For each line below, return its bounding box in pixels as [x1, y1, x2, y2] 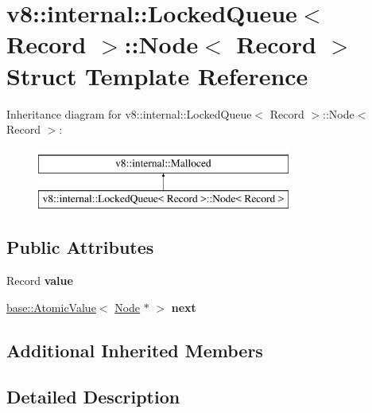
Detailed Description [6, 384, 180, 409]
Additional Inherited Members [6, 337, 263, 362]
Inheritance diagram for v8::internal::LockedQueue [6, 105, 252, 122]
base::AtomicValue [6, 298, 96, 315]
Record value [6, 272, 73, 289]
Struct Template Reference [6, 59, 308, 92]
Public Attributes [6, 235, 154, 259]
